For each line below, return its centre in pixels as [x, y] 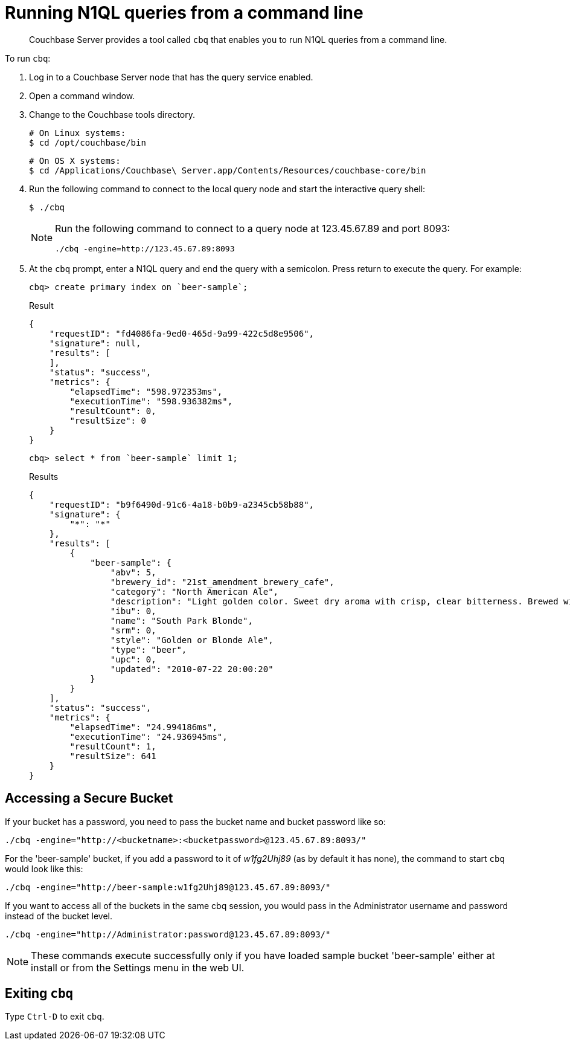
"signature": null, [95, 343]
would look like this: [44, 869]
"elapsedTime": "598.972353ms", [146, 391]
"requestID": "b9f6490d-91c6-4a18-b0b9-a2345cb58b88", [182, 504]
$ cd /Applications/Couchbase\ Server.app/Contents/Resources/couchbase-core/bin [228, 170]
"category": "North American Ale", [194, 591]
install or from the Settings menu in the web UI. [138, 967]
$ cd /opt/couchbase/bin [88, 142]
